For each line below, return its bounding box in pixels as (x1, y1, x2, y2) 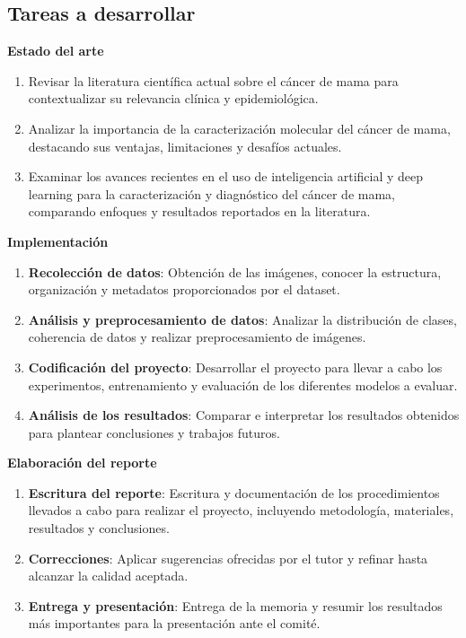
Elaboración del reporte (7, 453, 157, 472)
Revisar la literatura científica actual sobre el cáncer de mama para (28, 71, 399, 90)
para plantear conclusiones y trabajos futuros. (28, 423, 280, 441)
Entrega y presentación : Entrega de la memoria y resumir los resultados (28, 596, 443, 615)
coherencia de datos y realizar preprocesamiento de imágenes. (28, 328, 366, 346)
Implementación (7, 232, 109, 250)
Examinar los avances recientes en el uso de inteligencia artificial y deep (28, 167, 424, 186)
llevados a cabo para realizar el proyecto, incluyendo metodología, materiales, (28, 501, 454, 520)
